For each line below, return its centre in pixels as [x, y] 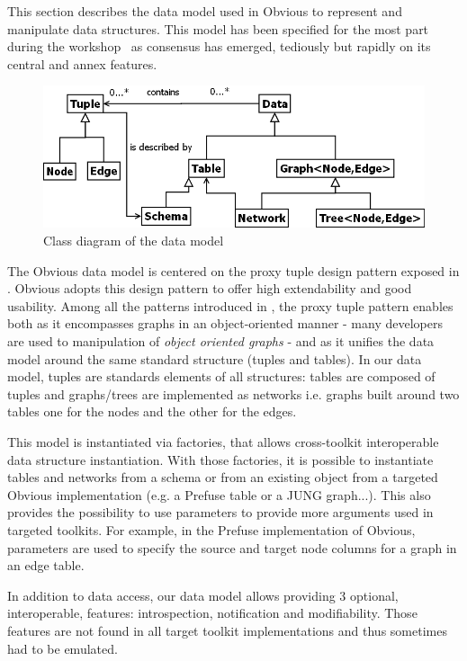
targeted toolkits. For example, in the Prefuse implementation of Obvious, [211, 529]
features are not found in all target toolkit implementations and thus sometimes [227, 630]
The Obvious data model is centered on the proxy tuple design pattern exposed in [233, 270]
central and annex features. [82, 63]
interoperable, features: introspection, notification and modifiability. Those [212, 613]
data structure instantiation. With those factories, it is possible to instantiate [220, 459]
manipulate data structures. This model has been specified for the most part [218, 28]
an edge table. [46, 565]
